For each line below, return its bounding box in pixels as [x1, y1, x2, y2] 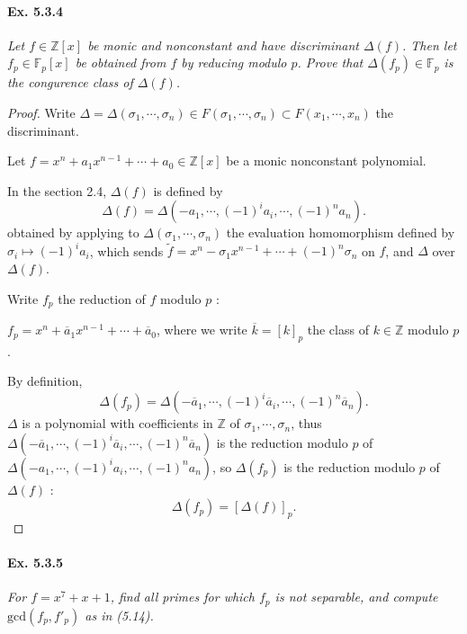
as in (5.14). [85, 605, 154, 624]
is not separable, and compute [274, 587, 438, 606]
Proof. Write [7, 103, 76, 121]
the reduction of [58, 289, 146, 308]
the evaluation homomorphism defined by [226, 223, 455, 242]
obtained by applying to [7, 223, 139, 242]
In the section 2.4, [7, 181, 107, 200]
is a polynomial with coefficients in [22, 414, 213, 433]
